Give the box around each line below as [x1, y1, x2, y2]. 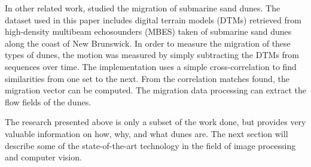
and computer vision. [5, 151, 82, 163]
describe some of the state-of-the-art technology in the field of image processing [5, 139, 296, 151]
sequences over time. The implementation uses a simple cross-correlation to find [5, 60, 297, 72]
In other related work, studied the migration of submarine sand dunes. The [5, 2, 280, 14]
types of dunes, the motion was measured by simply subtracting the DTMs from [5, 48, 300, 61]
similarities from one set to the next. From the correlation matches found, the [5, 72, 289, 84]
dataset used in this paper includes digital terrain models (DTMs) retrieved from [5, 13, 301, 26]
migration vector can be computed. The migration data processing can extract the [5, 84, 306, 96]
